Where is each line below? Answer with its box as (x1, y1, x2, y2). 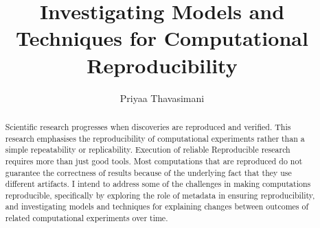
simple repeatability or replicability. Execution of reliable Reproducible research (5, 144, 290, 155)
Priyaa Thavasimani (119, 90, 205, 105)
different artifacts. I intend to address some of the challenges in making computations (5, 178, 311, 190)
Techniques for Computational (16, 24, 308, 52)
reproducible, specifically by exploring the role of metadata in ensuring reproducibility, (5, 189, 315, 201)
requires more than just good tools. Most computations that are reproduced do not (5, 155, 303, 166)
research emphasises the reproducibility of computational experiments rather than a (5, 132, 305, 144)
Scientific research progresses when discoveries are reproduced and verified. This (5, 121, 291, 132)
